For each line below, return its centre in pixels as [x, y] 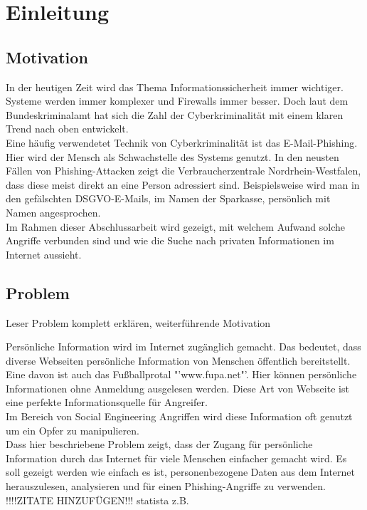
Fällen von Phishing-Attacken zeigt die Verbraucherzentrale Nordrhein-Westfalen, [183, 171]
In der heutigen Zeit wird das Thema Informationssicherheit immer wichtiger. [175, 87]
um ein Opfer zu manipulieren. [73, 430]
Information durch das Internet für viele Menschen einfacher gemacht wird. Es [176, 458]
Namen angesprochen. [53, 212]
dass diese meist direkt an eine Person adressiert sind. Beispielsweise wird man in [183, 184]
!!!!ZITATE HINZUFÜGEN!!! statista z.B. [97, 500]
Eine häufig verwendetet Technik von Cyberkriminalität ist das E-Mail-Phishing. [182, 142]
